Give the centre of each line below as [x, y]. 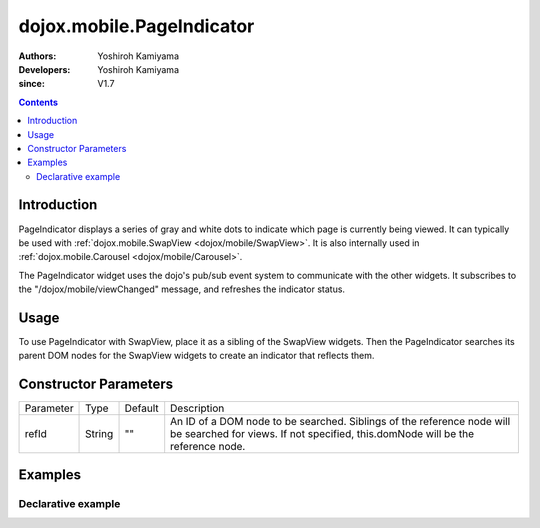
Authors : [37, 56]
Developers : [44, 69]
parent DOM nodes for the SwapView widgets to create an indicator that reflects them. [196, 356]
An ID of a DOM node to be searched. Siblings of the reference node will [340, 422]
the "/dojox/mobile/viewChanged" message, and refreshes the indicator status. [181, 289]
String [99, 434]
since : [31, 84]
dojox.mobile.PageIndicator [136, 26]
